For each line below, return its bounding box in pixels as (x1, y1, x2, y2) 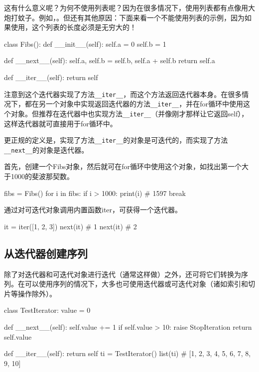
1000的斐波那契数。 (10, 171, 74, 182)
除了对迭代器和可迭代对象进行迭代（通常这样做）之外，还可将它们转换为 (4, 269, 241, 279)
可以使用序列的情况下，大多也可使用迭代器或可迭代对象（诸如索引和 (24, 279, 248, 289)
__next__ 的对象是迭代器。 (4, 144, 89, 155)
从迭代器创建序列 (4, 245, 88, 261)
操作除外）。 (17, 288, 56, 298)
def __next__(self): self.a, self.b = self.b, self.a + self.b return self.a (4, 55, 215, 66)
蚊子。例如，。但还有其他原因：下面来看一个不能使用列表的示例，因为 (17, 12, 245, 22)
